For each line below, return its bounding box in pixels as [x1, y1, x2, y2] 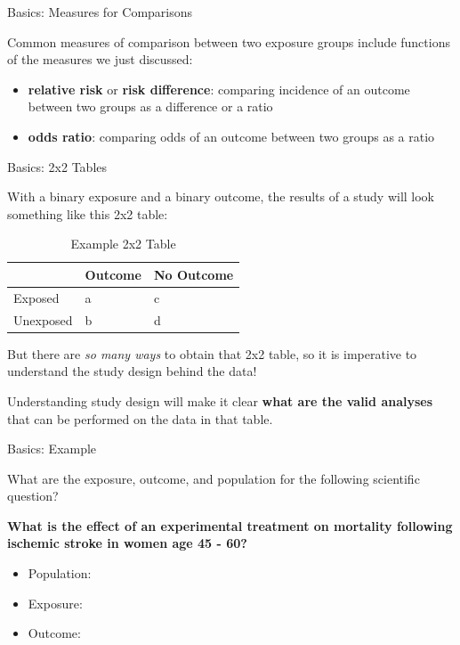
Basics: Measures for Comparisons [7, 3, 193, 20]
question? [7, 486, 59, 505]
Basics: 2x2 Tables [7, 157, 108, 176]
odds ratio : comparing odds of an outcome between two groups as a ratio [28, 127, 435, 145]
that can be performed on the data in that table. [7, 409, 273, 428]
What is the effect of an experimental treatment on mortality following [7, 516, 453, 535]
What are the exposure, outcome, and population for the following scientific [7, 469, 420, 487]
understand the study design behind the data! [7, 362, 257, 380]
